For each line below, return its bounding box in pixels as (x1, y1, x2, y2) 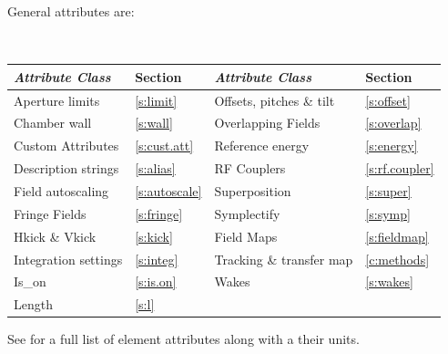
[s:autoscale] (135, 181, 202, 200)
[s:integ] (135, 249, 178, 268)
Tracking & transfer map (214, 249, 353, 268)
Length (14, 295, 53, 314)
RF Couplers (214, 159, 286, 178)
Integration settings (14, 249, 123, 268)
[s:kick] (135, 226, 173, 245)
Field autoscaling (14, 181, 109, 200)
